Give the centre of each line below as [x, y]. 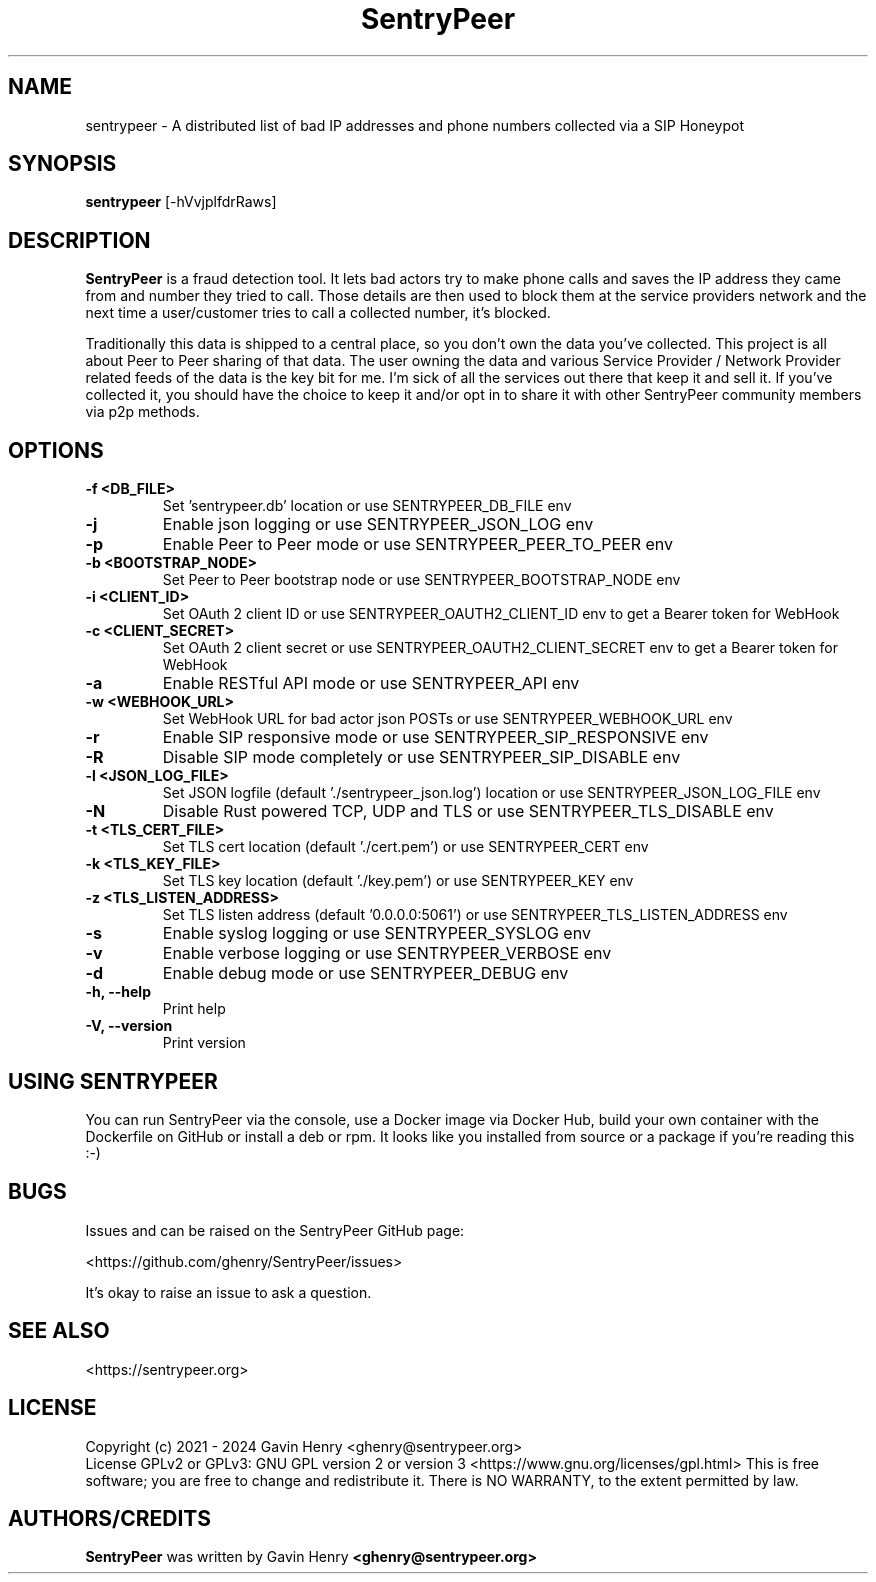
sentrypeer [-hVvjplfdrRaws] [181, 202]
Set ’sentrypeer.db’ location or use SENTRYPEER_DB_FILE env [367, 506]
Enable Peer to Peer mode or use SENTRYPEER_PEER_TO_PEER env [418, 544]
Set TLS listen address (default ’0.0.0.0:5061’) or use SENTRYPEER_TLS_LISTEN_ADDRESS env [475, 915]
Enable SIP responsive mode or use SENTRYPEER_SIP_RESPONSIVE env [435, 737]
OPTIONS [56, 450]
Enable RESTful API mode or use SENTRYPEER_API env [371, 683]
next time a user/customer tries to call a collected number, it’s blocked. [318, 313]
